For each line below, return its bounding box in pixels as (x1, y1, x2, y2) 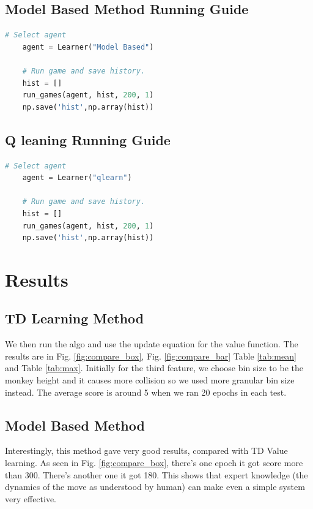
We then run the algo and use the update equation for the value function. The (5, 337, 298, 350)
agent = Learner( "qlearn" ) (22, 173, 132, 183)
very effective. (5, 492, 57, 505)
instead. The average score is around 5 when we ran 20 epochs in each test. (5, 385, 287, 398)
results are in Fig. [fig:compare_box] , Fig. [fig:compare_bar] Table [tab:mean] (5, 349, 296, 362)
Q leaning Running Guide (5, 130, 171, 149)
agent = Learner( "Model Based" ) (22, 42, 154, 51)
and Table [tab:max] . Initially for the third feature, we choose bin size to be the (5, 361, 303, 374)
